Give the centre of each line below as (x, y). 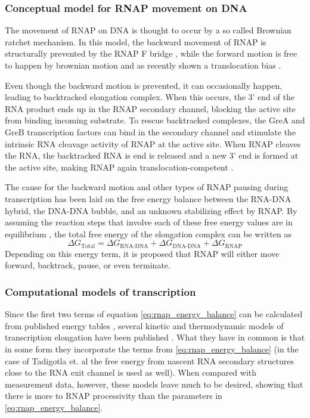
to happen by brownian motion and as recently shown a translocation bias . (143, 65)
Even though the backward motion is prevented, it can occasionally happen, (144, 85)
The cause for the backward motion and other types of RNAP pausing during (147, 187)
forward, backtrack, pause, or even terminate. (88, 265)
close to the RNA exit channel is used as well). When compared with (131, 372)
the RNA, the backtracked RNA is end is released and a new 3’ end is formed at (152, 155)
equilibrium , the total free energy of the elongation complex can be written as (148, 233)
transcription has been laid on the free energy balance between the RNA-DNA (148, 198)
